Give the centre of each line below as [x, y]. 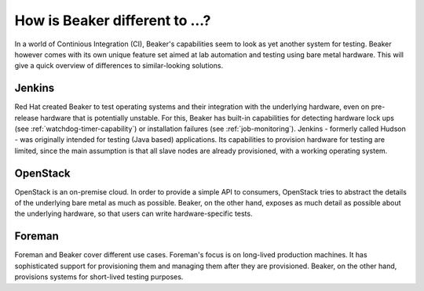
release [27, 118]
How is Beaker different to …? [113, 20]
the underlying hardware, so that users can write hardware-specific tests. [133, 214]
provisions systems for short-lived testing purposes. [99, 277]
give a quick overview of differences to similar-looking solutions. [119, 66]
